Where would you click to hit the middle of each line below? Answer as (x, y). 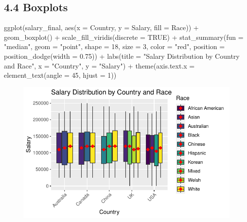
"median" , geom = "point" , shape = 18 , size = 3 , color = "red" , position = (115, 46)
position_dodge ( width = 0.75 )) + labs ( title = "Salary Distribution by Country (122, 56)
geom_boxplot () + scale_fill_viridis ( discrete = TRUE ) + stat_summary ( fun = (124, 37)
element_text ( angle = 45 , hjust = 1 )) (60, 75)
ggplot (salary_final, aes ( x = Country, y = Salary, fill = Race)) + (101, 27)
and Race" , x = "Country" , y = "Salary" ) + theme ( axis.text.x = (99, 65)
